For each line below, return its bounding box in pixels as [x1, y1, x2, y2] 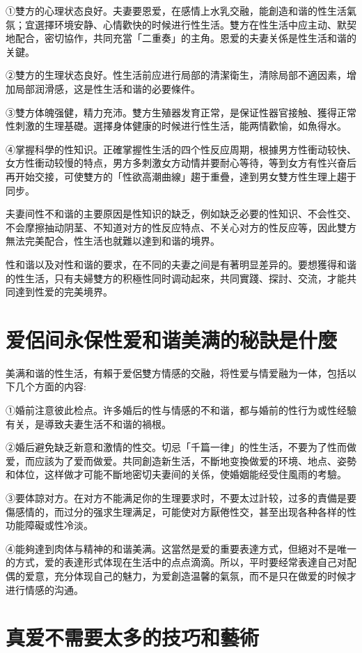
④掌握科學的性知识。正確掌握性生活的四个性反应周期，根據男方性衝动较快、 [6, 141, 356, 156]
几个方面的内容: [15, 379, 86, 394]
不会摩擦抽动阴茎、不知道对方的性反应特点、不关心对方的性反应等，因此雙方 [6, 220, 356, 234]
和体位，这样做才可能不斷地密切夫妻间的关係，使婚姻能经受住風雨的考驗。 [6, 467, 347, 482]
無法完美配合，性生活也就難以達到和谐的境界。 [6, 233, 220, 248]
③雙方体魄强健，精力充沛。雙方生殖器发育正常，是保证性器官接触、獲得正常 [6, 105, 356, 119]
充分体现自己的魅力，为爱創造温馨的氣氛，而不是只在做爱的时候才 [54, 568, 356, 583]
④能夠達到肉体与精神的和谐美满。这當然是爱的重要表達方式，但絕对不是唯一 [6, 541, 356, 555]
